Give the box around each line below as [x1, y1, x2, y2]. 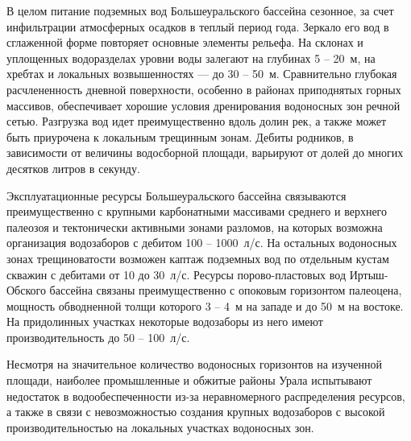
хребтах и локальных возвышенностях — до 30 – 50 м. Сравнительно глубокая [6, 65, 397, 82]
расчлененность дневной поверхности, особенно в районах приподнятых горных [6, 80, 401, 97]
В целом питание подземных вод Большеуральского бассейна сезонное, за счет [6, 2, 394, 19]
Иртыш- [349, 266, 388, 282]
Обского [6, 282, 46, 299]
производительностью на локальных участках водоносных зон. [6, 418, 314, 435]
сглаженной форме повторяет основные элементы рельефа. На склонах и [6, 34, 363, 51]
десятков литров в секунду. [6, 159, 140, 176]
